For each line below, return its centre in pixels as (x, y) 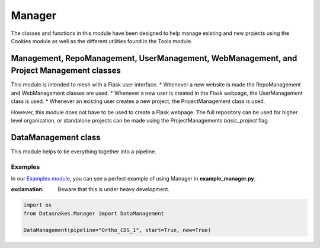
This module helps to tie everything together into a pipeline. (84, 152)
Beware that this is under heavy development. (114, 189)
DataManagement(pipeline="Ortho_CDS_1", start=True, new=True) (117, 230)
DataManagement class (56, 137)
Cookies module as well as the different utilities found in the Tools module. (102, 41)
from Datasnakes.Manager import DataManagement (94, 213)
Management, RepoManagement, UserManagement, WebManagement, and (154, 58)
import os (38, 205)
